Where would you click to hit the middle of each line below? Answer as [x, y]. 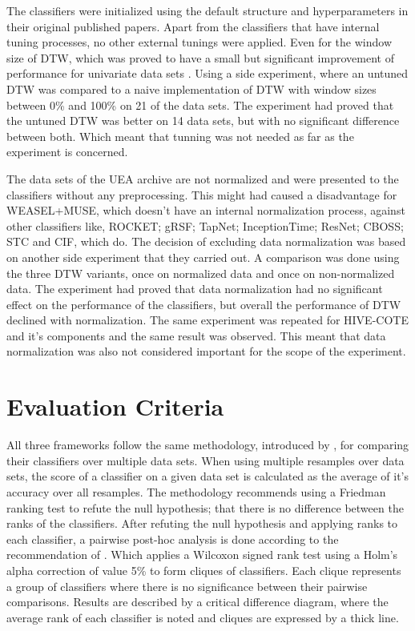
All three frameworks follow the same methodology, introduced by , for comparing [208, 445]
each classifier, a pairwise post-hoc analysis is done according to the [173, 539]
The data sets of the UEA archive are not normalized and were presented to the [203, 178]
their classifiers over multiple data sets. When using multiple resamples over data [205, 460]
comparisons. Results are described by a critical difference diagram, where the [197, 602]
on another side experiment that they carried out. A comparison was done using [203, 257]
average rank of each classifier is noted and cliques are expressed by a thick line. [203, 617]
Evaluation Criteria [115, 406]
